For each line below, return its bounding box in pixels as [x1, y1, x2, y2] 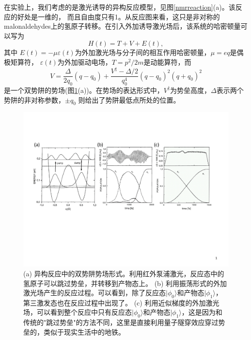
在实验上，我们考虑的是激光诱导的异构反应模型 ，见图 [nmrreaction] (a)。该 [4, 2, 235, 12]
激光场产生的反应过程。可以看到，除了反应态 [23, 287, 166, 298]
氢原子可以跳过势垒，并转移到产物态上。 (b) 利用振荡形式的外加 [23, 278, 227, 288]
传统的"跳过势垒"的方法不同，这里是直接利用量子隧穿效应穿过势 [23, 317, 225, 327]
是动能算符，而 [143, 56, 191, 67]
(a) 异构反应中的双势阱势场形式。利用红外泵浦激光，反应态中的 [23, 268, 224, 278]
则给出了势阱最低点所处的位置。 [78, 94, 180, 105]
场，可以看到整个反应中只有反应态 [23, 307, 132, 317]
